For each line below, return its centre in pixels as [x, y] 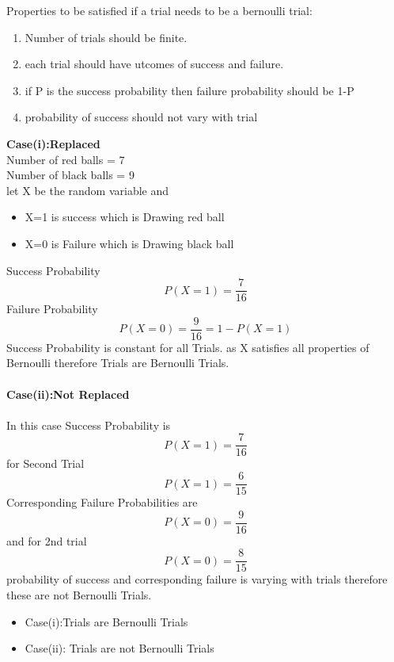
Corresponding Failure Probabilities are [102, 502]
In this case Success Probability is [89, 425]
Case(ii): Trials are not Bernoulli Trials [119, 648]
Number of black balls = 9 [70, 175]
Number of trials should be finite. [106, 37]
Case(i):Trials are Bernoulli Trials [106, 621]
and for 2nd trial [47, 540]
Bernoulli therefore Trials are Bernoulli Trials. [118, 363]
